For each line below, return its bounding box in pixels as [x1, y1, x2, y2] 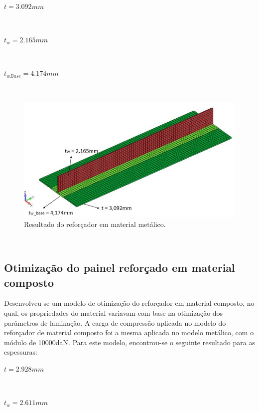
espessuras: [4, 347, 37, 357]
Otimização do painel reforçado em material [4, 260, 235, 275]
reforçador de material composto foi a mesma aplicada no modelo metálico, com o [4, 327, 254, 338]
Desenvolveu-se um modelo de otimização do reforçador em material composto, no [4, 298, 255, 308]
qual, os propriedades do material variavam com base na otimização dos [4, 307, 223, 318]
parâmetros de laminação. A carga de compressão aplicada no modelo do [4, 317, 226, 328]
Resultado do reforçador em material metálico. [24, 218, 166, 229]
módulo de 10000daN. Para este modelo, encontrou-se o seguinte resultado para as [4, 337, 255, 347]
